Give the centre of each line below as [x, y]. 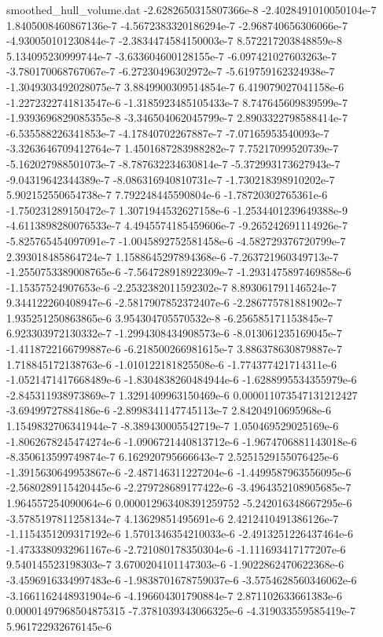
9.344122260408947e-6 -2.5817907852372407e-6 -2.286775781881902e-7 [174, 302]
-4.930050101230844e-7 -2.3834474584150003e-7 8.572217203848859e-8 [174, 41]
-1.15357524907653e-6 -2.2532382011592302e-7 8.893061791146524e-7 [171, 287]
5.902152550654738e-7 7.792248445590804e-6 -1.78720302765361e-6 [167, 195]
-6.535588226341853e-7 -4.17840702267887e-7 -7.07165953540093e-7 [168, 133]
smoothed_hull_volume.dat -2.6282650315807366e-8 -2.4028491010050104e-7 [191, 9]
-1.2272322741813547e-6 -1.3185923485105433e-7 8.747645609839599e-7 [177, 102]
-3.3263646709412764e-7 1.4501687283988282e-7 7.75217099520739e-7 [173, 148]
